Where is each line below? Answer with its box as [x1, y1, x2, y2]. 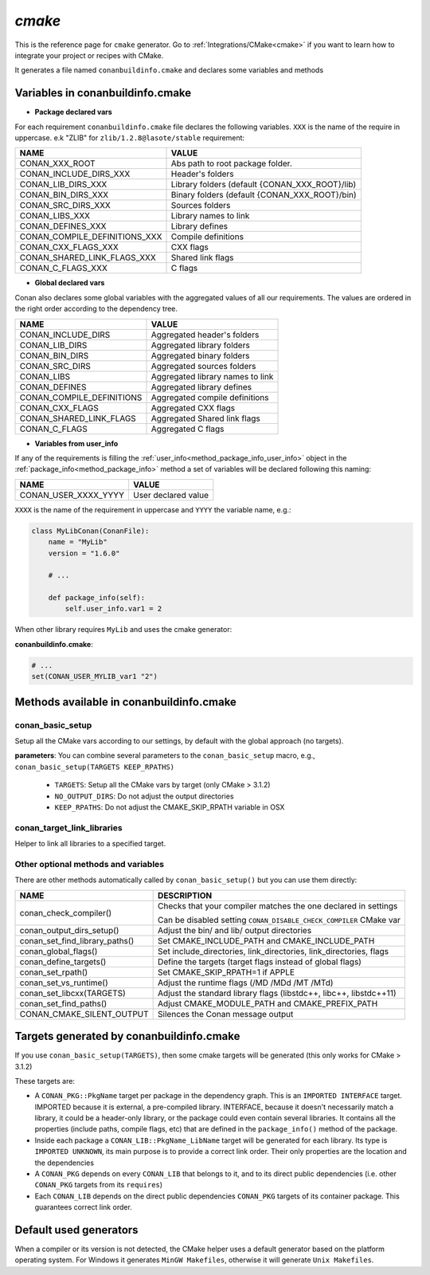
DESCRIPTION [158, 889, 213, 900]
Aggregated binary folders [150, 350, 250, 361]
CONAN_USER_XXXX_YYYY [19, 489, 125, 500]
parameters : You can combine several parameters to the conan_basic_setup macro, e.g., [14, 751, 316, 760]
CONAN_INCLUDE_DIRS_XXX [19, 168, 131, 179]
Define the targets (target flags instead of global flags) [158, 956, 362, 967]
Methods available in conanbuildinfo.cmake [14, 695, 236, 708]
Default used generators [14, 1223, 139, 1237]
